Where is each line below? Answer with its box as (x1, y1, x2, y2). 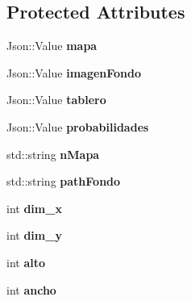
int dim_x (6, 199, 62, 216)
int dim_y (6, 227, 62, 244)
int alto (6, 253, 46, 270)
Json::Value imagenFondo (6, 64, 142, 81)
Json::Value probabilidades (6, 118, 149, 135)
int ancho (6, 281, 56, 298)
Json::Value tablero (6, 91, 106, 108)
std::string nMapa (6, 145, 100, 162)
